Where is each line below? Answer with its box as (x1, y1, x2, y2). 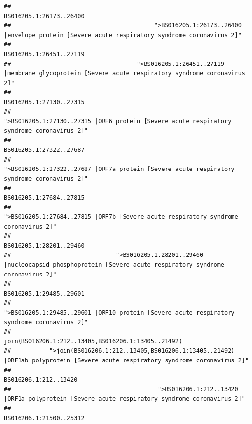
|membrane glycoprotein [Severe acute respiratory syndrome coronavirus (4, 70, 245, 77)
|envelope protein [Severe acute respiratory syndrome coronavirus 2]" (4, 31, 242, 39)
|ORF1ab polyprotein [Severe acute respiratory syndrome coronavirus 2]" (4, 357, 249, 364)
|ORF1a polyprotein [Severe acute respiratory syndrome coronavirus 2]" (4, 395, 245, 403)
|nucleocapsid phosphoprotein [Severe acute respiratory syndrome (4, 261, 225, 269)
